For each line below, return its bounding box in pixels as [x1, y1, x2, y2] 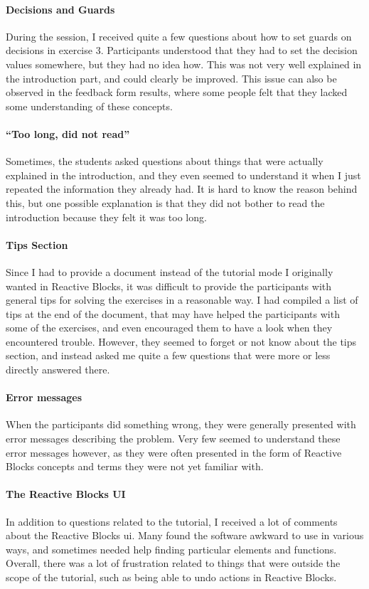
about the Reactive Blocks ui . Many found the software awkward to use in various [6, 528, 364, 543]
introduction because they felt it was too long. [6, 209, 207, 224]
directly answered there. [6, 362, 110, 377]
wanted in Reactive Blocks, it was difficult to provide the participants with [6, 278, 332, 293]
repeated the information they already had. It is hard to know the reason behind [6, 181, 358, 196]
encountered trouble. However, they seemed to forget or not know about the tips [6, 334, 357, 349]
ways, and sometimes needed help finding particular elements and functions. [6, 541, 337, 556]
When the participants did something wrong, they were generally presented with [6, 417, 356, 432]
